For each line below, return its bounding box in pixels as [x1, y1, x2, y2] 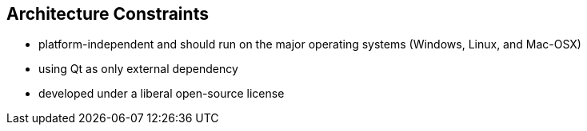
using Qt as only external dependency [38, 62, 238, 76]
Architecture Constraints [6, 4, 209, 24]
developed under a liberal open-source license [38, 87, 285, 101]
